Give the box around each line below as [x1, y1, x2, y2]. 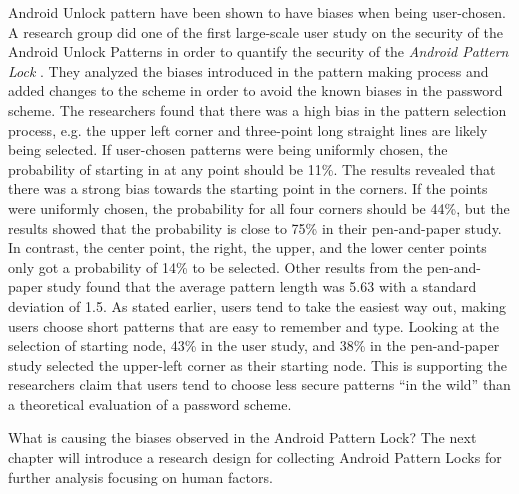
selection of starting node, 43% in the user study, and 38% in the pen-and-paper [8, 335, 500, 356]
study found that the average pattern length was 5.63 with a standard [47, 276, 477, 297]
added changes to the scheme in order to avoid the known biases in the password [8, 80, 503, 101]
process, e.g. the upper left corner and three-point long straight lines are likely [8, 119, 488, 140]
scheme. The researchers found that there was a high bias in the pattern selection [8, 99, 507, 120]
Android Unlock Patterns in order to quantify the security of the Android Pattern [8, 41, 509, 62]
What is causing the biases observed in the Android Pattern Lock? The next [8, 427, 477, 448]
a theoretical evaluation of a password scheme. [8, 393, 292, 414]
